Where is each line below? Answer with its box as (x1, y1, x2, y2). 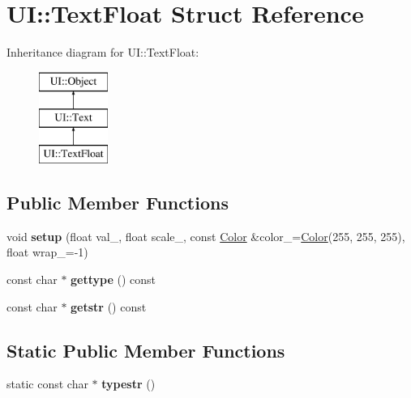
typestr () (101, 375, 156, 392)
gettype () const (71, 271, 156, 288)
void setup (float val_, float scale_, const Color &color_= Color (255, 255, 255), (6, 227, 405, 244)
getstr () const (71, 298, 147, 315)
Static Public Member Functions (6, 337, 285, 362)
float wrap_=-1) (6, 243, 88, 260)
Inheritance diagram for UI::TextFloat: (6, 44, 199, 61)
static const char (6, 375, 88, 392)
